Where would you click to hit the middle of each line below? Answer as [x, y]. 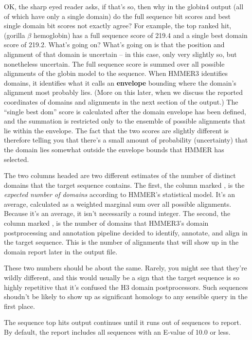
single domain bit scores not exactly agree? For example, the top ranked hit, [118, 26]
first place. [19, 306]
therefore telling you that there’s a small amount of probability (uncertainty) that [126, 140]
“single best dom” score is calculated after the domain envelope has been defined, [125, 111]
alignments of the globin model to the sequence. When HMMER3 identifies [116, 73]
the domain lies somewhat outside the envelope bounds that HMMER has [114, 149]
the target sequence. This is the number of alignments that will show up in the [121, 242]
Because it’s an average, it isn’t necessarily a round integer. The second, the [117, 213]
